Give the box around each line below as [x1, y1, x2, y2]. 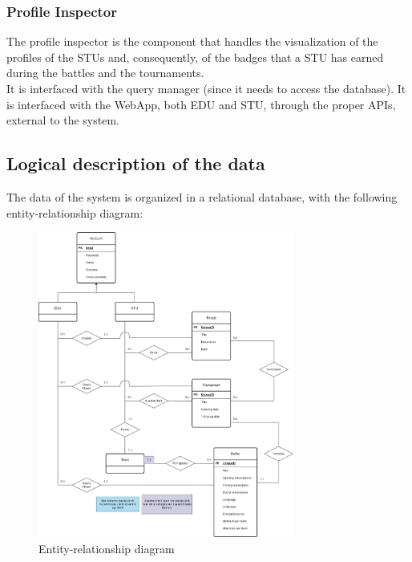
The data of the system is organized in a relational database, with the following [6, 188, 398, 205]
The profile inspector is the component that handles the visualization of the [6, 33, 378, 50]
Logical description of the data [6, 151, 265, 176]
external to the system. [6, 112, 119, 128]
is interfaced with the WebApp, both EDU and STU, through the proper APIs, [6, 96, 396, 112]
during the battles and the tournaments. [6, 64, 204, 81]
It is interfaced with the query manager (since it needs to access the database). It [6, 80, 406, 96]
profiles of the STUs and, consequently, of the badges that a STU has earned [6, 48, 384, 65]
